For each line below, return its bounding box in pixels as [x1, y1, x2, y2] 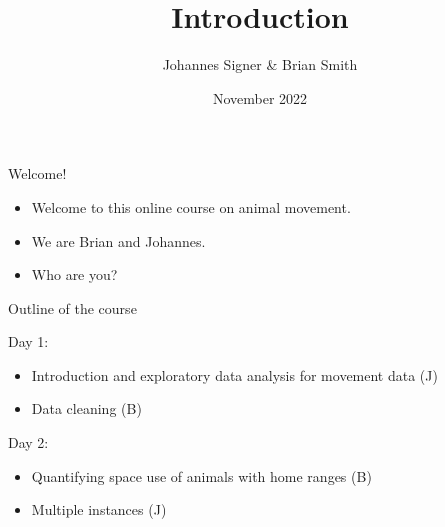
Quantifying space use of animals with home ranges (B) [31, 465, 372, 486]
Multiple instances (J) [31, 499, 167, 520]
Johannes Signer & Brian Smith [162, 54, 358, 75]
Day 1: [8, 331, 49, 352]
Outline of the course [8, 297, 137, 318]
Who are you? [31, 264, 118, 285]
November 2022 [212, 87, 308, 108]
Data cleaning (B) [31, 398, 142, 419]
